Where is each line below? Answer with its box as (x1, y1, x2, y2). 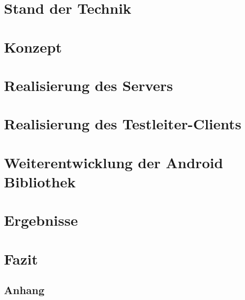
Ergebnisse (4, 210, 78, 230)
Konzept (4, 36, 62, 57)
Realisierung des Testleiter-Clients (4, 114, 242, 134)
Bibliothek (4, 171, 76, 191)
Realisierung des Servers (4, 75, 173, 95)
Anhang (4, 282, 45, 298)
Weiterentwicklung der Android (4, 152, 223, 172)
